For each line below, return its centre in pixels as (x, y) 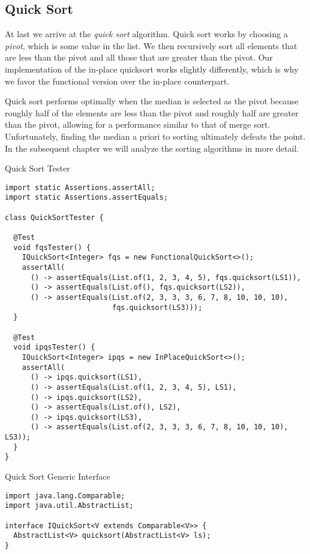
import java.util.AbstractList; (69, 506)
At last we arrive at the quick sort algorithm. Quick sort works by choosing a (146, 34)
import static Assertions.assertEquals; (87, 198)
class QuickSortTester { (54, 217)
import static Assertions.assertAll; (80, 187)
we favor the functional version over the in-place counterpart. (117, 81)
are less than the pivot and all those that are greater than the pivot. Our (139, 57)
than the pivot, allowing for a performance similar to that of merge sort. (138, 124)
